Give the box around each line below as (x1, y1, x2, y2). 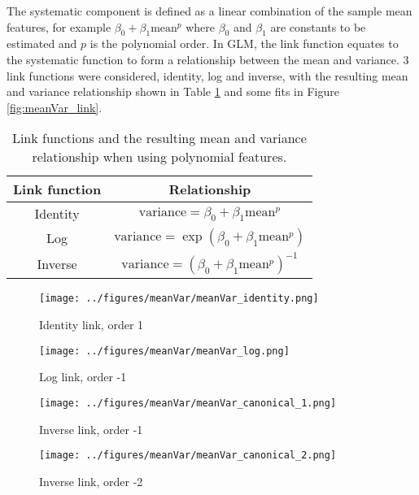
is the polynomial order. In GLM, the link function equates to (89, 35, 399, 52)
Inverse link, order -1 (39, 420, 143, 437)
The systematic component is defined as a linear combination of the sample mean (7, 2, 412, 19)
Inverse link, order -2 (39, 472, 143, 489)
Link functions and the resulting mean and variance (11, 128, 307, 148)
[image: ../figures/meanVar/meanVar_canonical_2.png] (39, 449, 337, 462)
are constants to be (270, 18, 366, 35)
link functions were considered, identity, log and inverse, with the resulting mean (7, 67, 408, 84)
